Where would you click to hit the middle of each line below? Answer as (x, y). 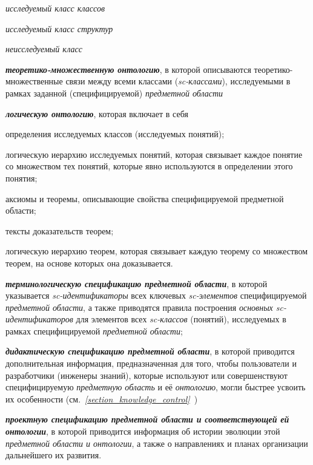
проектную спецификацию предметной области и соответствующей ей (147, 419)
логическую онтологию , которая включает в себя (97, 113)
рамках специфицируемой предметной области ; (94, 331)
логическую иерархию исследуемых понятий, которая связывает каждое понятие (154, 154)
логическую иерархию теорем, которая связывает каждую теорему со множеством (157, 251)
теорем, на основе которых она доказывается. (89, 263)
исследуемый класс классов (55, 8)
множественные (34, 81)
